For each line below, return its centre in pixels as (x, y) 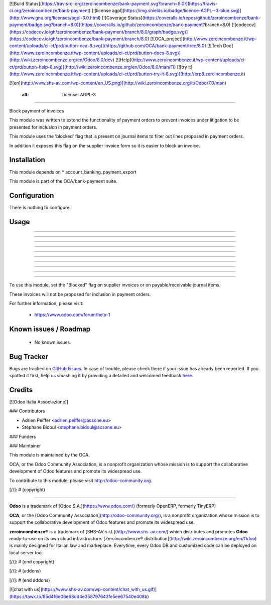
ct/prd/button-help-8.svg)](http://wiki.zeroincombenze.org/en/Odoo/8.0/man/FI (92, 67)
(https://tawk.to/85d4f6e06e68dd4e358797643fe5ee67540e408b (78, 596)
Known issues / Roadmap (50, 329)
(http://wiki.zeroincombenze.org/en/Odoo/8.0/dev (61, 60)
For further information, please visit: (46, 304)
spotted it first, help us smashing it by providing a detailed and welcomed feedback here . (101, 376)
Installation (27, 160)
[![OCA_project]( (167, 39)
